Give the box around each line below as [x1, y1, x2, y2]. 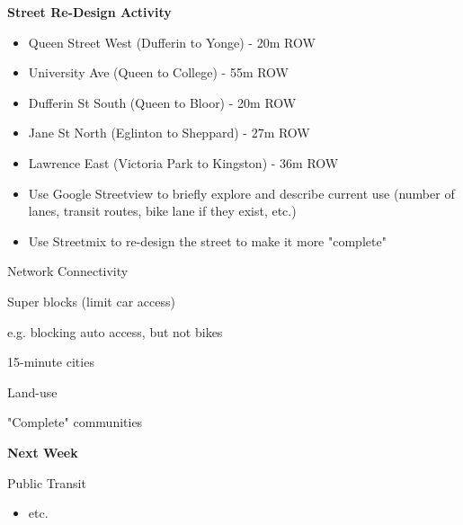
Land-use [7, 382, 58, 401]
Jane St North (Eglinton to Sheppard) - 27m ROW [28, 123, 310, 142]
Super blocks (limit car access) [7, 291, 175, 310]
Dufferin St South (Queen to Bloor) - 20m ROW [28, 93, 297, 111]
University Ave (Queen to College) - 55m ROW [28, 63, 289, 82]
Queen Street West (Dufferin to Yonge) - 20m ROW [28, 32, 316, 51]
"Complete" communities [7, 413, 143, 432]
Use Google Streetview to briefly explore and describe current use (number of [28, 183, 455, 202]
